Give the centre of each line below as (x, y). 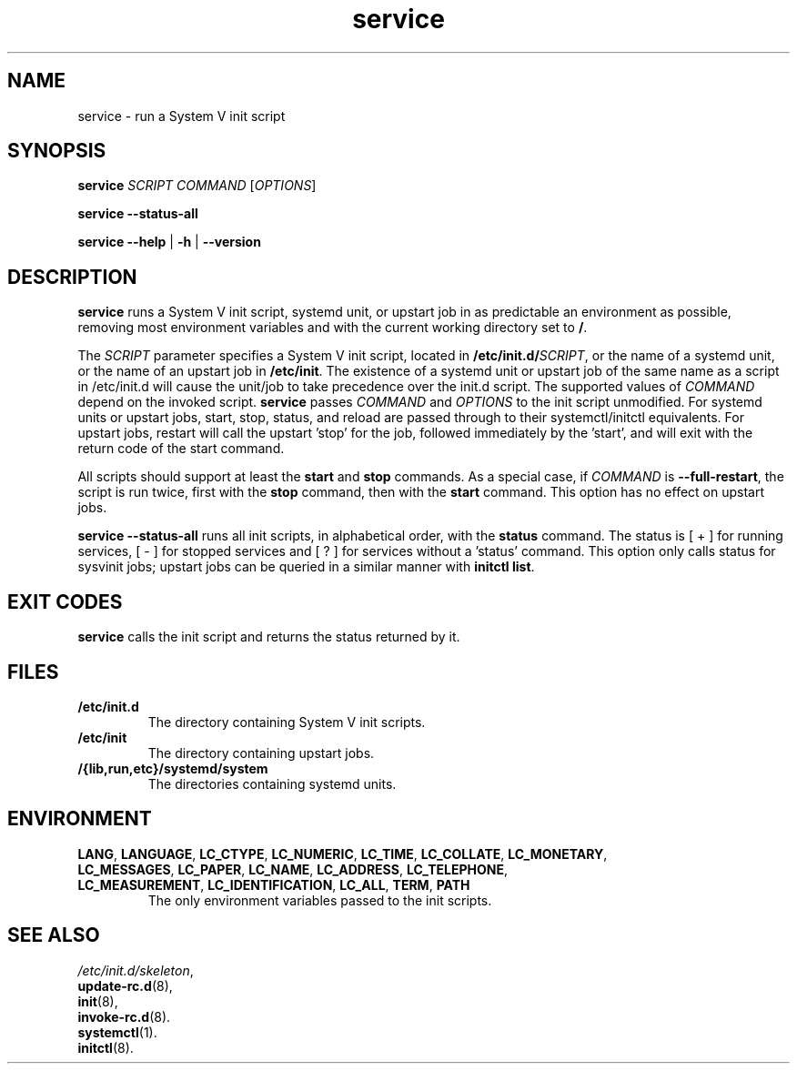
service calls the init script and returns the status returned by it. (269, 637)
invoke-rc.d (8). (124, 1016)
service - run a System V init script (182, 116)
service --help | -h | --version (169, 242)
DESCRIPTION (72, 277)
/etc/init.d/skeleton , (136, 970)
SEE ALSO (54, 935)
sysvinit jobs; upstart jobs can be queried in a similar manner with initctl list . (306, 567)
